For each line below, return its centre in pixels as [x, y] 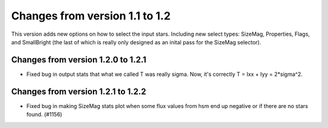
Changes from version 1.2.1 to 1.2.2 [79, 91]
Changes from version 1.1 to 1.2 [91, 16]
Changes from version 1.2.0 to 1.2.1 [79, 60]
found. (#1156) [44, 115]
